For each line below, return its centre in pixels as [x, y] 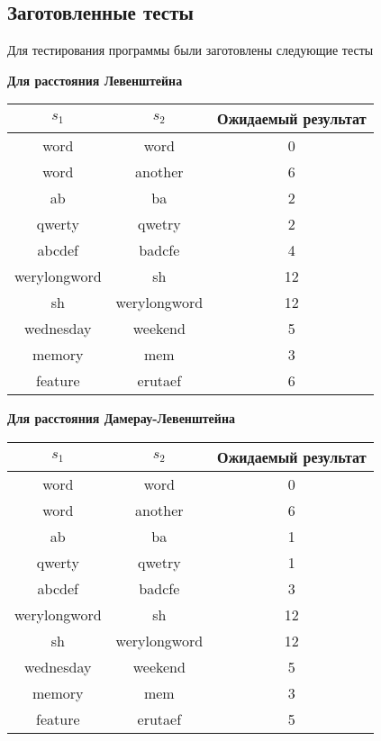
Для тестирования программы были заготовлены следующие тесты [190, 50]
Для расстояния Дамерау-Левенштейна [121, 418]
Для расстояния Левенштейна [95, 80]
